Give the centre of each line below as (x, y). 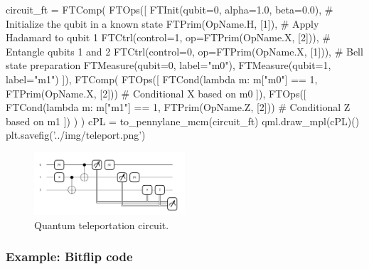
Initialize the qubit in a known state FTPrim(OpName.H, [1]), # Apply (162, 23)
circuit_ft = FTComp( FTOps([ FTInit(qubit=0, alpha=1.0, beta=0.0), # (170, 9)
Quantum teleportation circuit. (102, 225)
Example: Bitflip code (69, 257)
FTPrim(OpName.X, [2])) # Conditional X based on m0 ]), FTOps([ (156, 93)
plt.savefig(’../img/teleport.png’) (76, 135)
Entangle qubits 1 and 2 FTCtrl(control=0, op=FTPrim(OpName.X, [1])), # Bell (184, 51)
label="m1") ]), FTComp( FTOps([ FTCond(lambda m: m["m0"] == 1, (162, 79)
